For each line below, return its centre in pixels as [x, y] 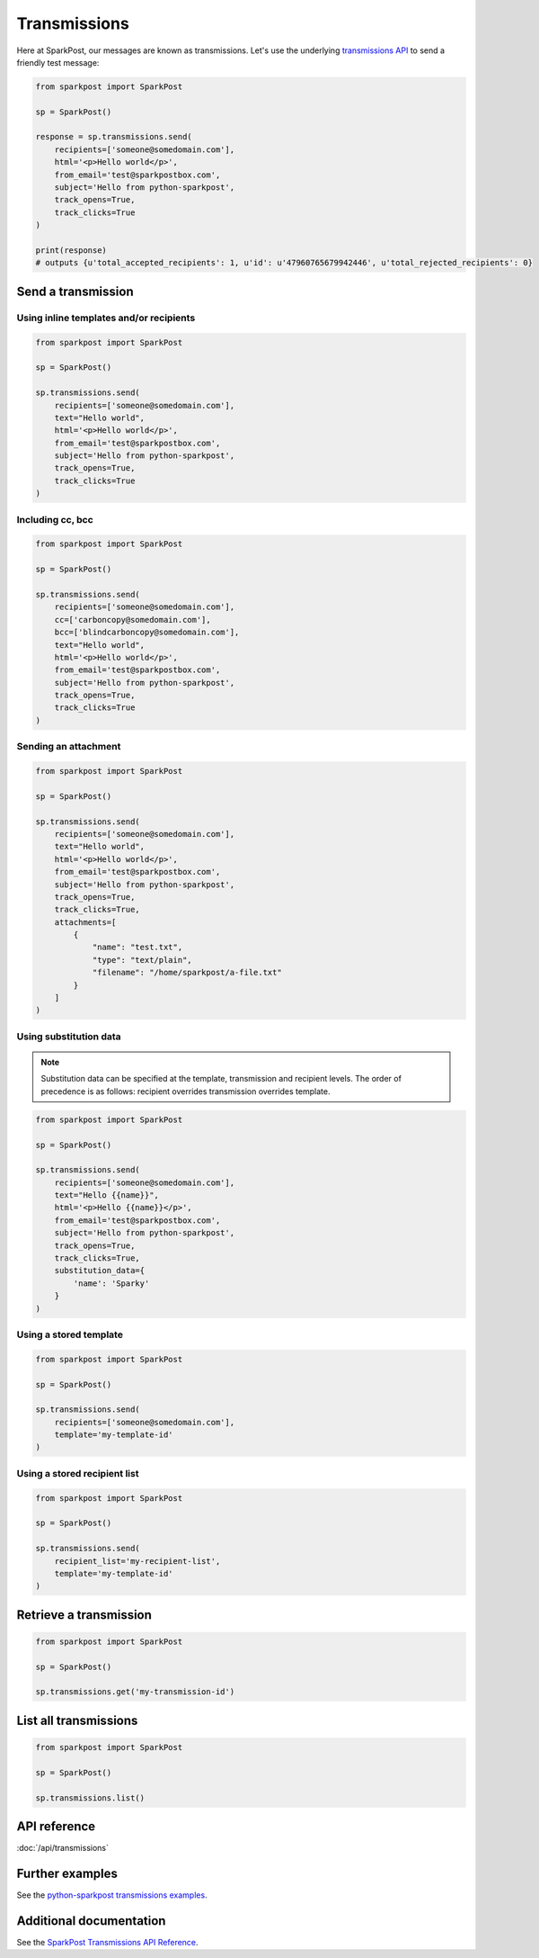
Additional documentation [91, 1921]
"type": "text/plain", [142, 960]
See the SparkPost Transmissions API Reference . [107, 1942]
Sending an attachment [69, 747]
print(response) [71, 251]
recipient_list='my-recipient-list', [137, 1561]
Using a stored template [70, 1334]
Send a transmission [75, 291]
